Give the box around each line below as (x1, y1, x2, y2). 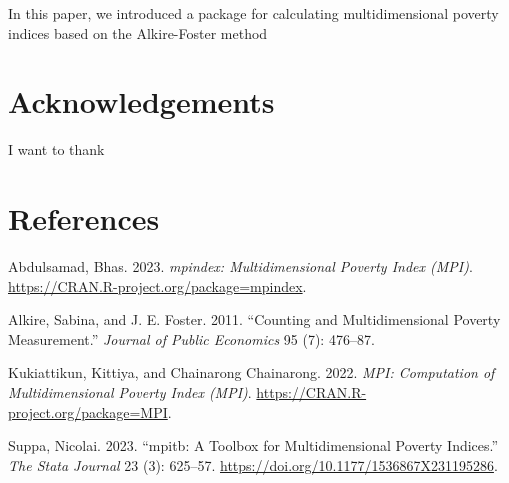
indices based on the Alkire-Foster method (8, 22, 268, 43)
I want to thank (8, 139, 105, 160)
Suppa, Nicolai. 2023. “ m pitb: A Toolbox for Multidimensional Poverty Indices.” (8, 435, 499, 456)
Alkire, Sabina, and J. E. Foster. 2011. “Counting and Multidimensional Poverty (8, 309, 501, 330)
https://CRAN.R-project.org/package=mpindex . (8, 275, 307, 296)
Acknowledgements (8, 81, 275, 122)
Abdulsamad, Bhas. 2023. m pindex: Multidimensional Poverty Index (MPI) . (8, 256, 473, 277)
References (8, 198, 160, 239)
